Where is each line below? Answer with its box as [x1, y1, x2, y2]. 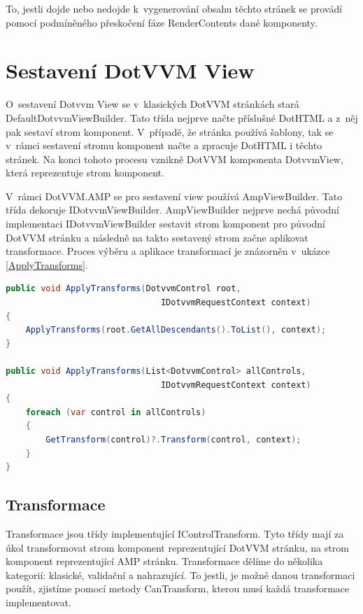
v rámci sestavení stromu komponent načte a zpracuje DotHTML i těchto [6, 138, 322, 153]
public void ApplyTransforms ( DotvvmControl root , [6, 284, 241, 294]
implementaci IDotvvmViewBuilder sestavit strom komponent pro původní [6, 216, 325, 231]
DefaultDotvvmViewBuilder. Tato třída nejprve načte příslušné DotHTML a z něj [6, 110, 358, 125]
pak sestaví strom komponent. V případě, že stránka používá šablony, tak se [6, 124, 334, 139]
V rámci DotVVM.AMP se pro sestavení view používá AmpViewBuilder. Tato [6, 188, 343, 203]
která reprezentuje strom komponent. [6, 165, 164, 180]
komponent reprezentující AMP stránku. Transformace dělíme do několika [6, 554, 323, 568]
